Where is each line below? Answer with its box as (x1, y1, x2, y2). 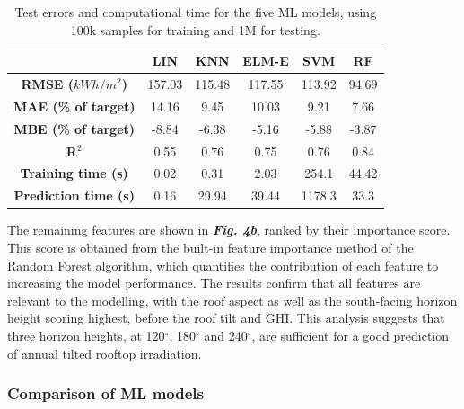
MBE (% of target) (13, 119, 136, 138)
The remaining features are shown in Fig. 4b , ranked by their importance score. (7, 220, 451, 239)
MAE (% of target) (13, 96, 136, 115)
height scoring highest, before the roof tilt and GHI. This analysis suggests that (7, 308, 445, 327)
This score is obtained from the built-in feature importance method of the (7, 237, 414, 256)
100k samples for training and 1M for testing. (70, 20, 320, 39)
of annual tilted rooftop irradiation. (7, 343, 202, 362)
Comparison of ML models (7, 382, 204, 405)
